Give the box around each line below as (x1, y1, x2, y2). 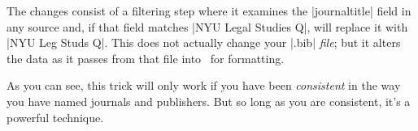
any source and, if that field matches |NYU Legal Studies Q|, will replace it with (7, 18, 408, 35)
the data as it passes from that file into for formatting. (7, 49, 285, 66)
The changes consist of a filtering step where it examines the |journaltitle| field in (7, 2, 411, 19)
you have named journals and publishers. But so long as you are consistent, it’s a (7, 92, 411, 109)
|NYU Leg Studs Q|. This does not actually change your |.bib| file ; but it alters (7, 34, 401, 51)
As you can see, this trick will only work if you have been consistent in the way (7, 77, 401, 94)
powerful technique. (7, 108, 104, 125)
